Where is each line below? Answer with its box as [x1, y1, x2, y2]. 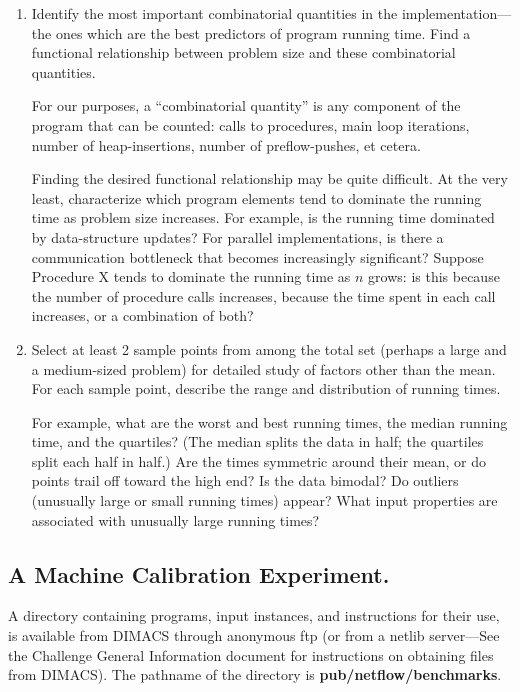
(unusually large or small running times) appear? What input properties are [31, 490, 498, 511]
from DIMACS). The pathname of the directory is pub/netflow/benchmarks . [8, 664, 502, 685]
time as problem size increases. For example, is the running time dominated [31, 207, 495, 228]
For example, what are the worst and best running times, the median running [31, 411, 508, 432]
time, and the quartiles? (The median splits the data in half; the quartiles [31, 431, 484, 452]
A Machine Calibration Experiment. [8, 558, 390, 589]
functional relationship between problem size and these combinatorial [31, 42, 456, 63]
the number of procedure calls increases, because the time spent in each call [31, 285, 496, 306]
